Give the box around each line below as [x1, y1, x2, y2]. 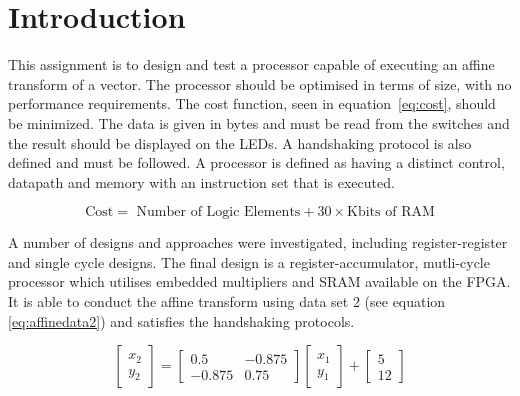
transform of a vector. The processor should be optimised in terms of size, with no [8, 73, 512, 94]
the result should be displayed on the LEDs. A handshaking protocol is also [8, 132, 472, 153]
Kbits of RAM [347, 205, 435, 220]
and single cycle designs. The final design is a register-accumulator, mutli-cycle [8, 251, 490, 272]
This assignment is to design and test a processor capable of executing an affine [8, 54, 495, 75]
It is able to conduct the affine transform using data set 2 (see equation [8, 291, 446, 312]
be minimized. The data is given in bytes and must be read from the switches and [8, 112, 510, 133]
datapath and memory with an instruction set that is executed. [8, 171, 395, 192]
